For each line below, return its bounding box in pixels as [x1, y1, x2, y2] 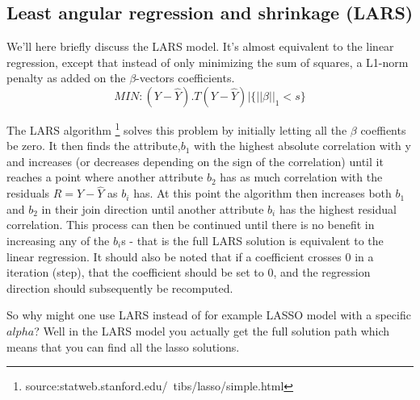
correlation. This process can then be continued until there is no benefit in [6, 216, 375, 233]
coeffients [360, 121, 406, 138]
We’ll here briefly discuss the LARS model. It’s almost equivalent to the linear [6, 38, 394, 55]
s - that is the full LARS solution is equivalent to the [121, 232, 384, 249]
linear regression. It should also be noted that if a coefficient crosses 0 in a [6, 248, 374, 265]
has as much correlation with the [220, 169, 383, 185]
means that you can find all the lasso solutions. [6, 338, 240, 355]
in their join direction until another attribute [41, 200, 264, 217]
